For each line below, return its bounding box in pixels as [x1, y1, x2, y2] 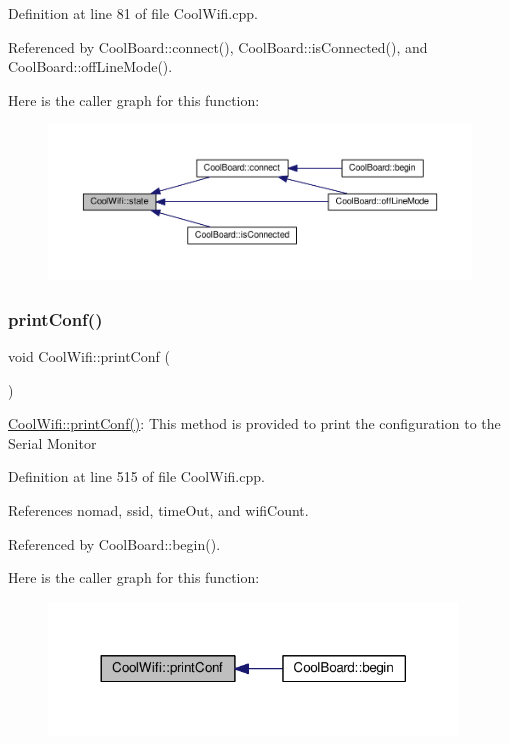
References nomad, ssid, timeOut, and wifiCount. [8, 500, 309, 521]
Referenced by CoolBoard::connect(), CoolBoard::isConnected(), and [8, 36, 428, 57]
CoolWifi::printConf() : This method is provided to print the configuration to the [8, 413, 501, 434]
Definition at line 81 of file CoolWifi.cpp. [8, 3, 258, 23]
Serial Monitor [8, 432, 97, 453]
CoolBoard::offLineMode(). [8, 56, 173, 77]
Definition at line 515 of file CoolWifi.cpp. [8, 466, 265, 487]
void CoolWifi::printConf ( [8, 346, 170, 367]
